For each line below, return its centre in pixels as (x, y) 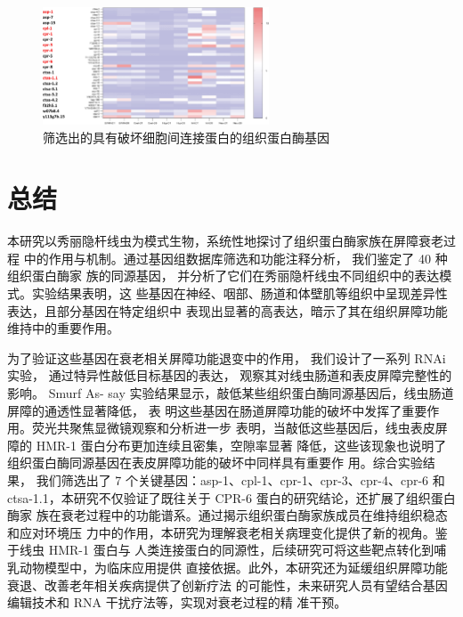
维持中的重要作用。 (63, 328)
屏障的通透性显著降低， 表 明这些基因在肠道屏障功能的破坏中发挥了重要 (217, 410)
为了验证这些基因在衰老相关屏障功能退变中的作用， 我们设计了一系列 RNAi (227, 357)
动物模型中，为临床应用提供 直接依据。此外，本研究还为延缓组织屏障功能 (233, 567)
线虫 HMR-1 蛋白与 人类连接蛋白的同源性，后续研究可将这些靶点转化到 (227, 550)
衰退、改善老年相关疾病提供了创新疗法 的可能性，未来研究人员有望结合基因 (227, 585)
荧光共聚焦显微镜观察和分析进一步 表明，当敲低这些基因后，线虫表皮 (233, 428)
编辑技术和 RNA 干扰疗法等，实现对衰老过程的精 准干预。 (177, 602)
